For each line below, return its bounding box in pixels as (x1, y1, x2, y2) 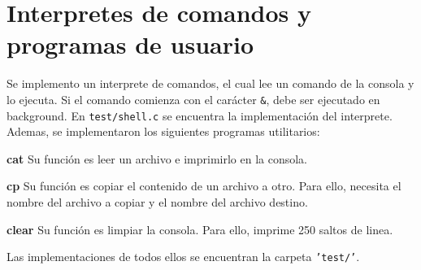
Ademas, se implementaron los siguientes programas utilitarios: (7, 123, 320, 140)
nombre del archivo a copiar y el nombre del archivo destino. (7, 194, 308, 210)
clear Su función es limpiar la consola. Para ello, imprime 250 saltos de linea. (7, 220, 393, 237)
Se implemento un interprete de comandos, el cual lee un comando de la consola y (7, 75, 414, 92)
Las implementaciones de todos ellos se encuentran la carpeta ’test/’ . (7, 248, 360, 265)
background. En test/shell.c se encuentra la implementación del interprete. (7, 107, 393, 124)
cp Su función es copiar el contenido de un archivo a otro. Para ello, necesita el (7, 177, 401, 194)
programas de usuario (7, 28, 254, 61)
